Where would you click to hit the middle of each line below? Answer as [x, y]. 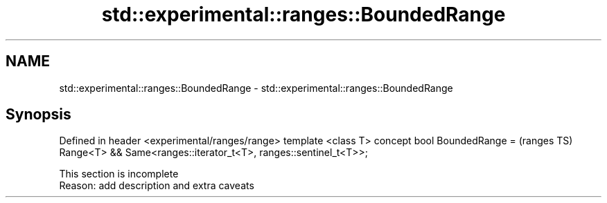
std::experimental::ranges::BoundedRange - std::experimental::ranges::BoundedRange [256, 88]
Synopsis [38, 115]
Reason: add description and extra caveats [157, 186]
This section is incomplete [119, 174]
